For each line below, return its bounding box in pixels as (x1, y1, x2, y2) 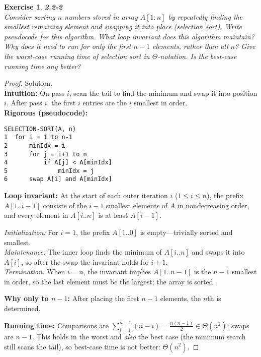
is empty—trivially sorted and (140, 226, 233, 237)
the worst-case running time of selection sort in (4, 50, 150, 61)
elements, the (160, 293, 201, 304)
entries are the (82, 97, 127, 108)
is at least (98, 210, 128, 220)
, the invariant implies (83, 266, 151, 277)
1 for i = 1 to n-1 (4, 134, 73, 141)
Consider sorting (4, 11, 55, 22)
